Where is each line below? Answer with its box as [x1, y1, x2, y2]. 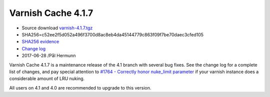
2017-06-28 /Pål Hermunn [21, 53, 76, 59]
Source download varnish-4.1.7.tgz [21, 25, 93, 31]
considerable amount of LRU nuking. [9, 76, 85, 82]
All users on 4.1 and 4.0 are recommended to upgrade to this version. [9, 85, 151, 91]
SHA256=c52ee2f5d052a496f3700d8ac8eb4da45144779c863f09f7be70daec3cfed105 [21, 31, 204, 37]
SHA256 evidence [21, 39, 59, 45]
